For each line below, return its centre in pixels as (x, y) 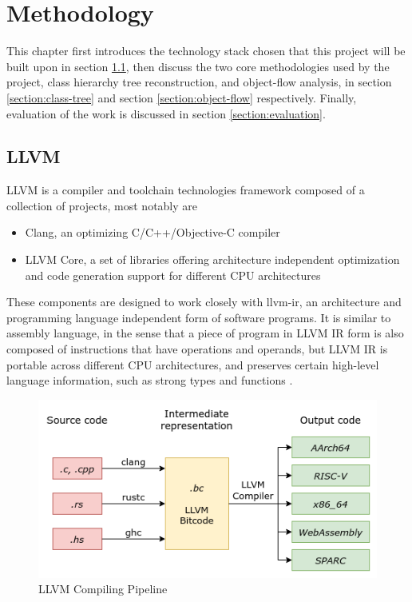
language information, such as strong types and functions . (150, 380)
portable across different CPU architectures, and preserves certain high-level (193, 364)
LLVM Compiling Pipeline (103, 589)
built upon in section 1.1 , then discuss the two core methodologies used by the (198, 66)
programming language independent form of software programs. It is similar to (199, 317)
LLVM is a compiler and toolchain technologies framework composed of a (186, 190)
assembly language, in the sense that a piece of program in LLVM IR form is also (205, 333)
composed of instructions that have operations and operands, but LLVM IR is (197, 349)
